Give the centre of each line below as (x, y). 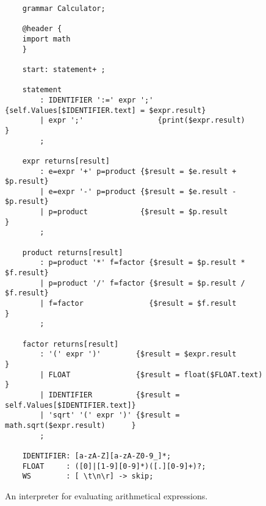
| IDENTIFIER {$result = (110, 395)
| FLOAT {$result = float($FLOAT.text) (151, 374)
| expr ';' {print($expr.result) (142, 121)
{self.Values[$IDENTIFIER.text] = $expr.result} (106, 110)
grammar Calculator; (64, 9)
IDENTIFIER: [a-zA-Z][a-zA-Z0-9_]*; (97, 456)
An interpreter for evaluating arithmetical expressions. (106, 495)
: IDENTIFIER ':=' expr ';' (97, 100)
